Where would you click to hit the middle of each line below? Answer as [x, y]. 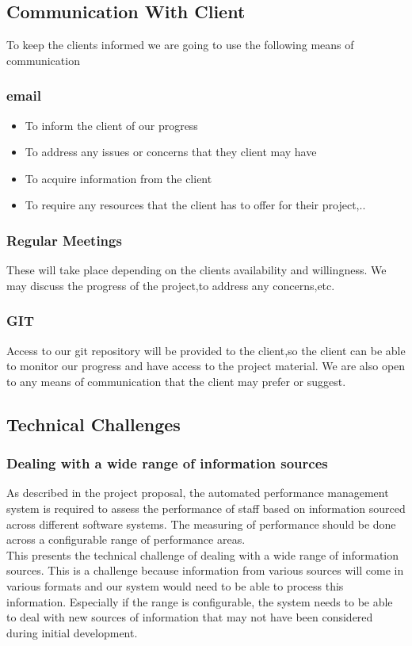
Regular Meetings [64, 240]
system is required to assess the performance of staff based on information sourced [206, 508]
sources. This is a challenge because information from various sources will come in [205, 570]
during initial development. [72, 632]
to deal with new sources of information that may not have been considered [190, 617]
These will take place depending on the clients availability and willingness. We [196, 270]
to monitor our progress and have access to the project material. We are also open [206, 366]
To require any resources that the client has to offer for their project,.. [195, 205]
